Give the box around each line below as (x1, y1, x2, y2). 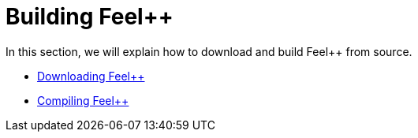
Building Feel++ (6, 3, 174, 30)
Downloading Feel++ (37, 69, 145, 83)
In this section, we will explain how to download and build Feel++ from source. (6, 44, 412, 58)
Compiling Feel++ (37, 93, 129, 107)
